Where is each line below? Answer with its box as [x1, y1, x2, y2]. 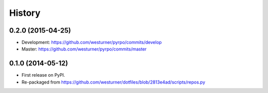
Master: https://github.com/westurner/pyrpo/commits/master [21, 46, 147, 52]
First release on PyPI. [21, 72, 66, 78]
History [9, 7, 41, 18]
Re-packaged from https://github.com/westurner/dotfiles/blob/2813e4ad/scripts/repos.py [21, 79, 205, 85]
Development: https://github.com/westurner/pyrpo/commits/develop [21, 40, 162, 46]
